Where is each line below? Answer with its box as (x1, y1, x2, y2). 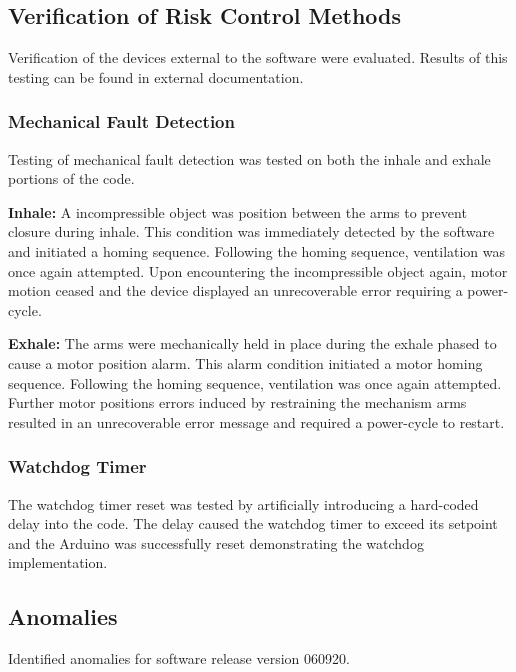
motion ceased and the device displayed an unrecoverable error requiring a (8, 280, 463, 301)
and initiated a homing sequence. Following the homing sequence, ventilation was (8, 240, 506, 261)
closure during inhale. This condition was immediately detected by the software (8, 221, 495, 242)
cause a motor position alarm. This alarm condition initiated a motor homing (8, 352, 483, 373)
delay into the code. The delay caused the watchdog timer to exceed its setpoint (8, 513, 498, 534)
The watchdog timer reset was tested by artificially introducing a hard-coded (8, 493, 479, 514)
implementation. (8, 552, 108, 573)
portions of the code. (8, 168, 135, 189)
